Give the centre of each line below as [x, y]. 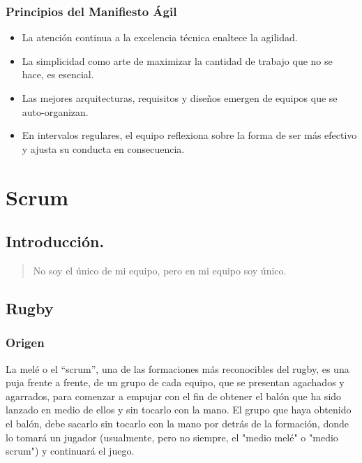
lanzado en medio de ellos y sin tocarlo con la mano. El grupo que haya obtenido [179, 410]
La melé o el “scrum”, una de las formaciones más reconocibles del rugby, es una [178, 368]
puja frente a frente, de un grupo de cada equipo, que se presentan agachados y [175, 382]
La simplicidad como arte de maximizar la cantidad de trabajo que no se [177, 60]
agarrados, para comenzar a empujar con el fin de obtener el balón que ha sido [174, 396]
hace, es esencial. [58, 74]
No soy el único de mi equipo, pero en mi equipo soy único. [160, 270]
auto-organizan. [55, 111]
